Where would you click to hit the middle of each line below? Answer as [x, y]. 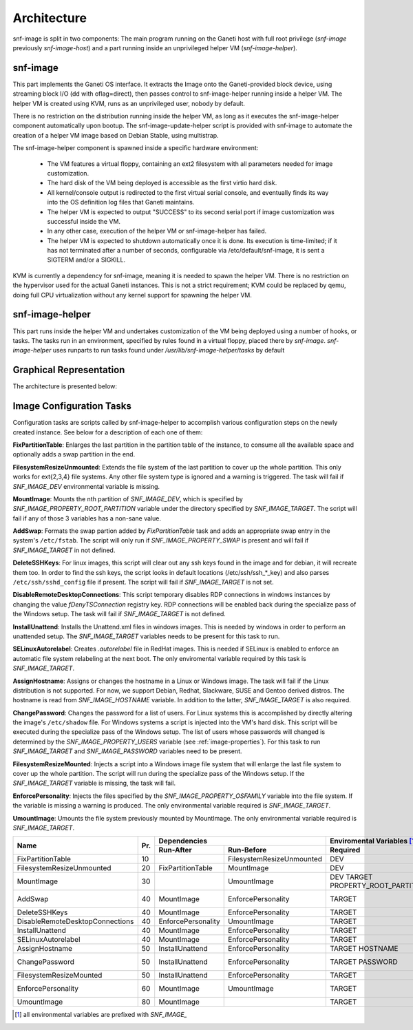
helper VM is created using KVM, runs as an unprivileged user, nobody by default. [129, 103]
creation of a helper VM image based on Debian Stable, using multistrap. [116, 135]
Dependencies [183, 841]
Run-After [175, 850]
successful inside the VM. [84, 221]
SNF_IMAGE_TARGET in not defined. [64, 550]
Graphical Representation [69, 370]
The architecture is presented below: [65, 386]
